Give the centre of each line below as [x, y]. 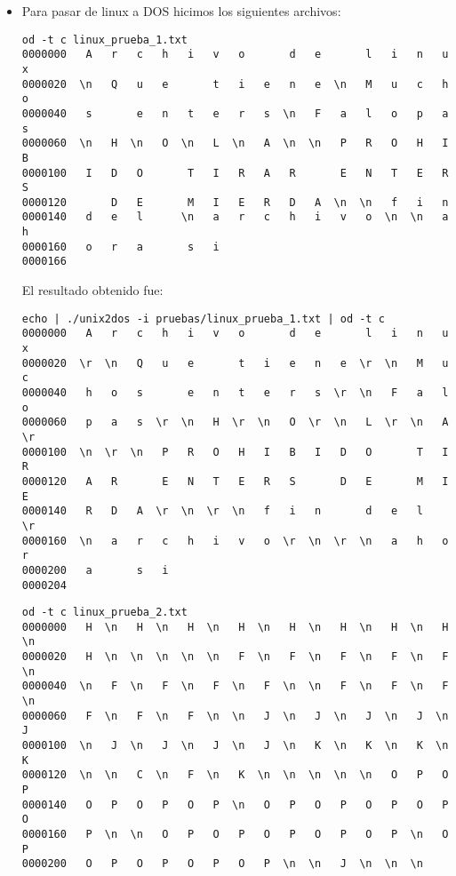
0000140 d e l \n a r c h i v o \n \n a [235, 217]
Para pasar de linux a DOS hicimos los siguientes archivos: [181, 11]
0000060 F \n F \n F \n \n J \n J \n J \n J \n [235, 716]
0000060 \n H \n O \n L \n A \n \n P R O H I [235, 143]
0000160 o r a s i [120, 247]
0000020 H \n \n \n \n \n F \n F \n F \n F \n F [235, 657]
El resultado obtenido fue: [92, 290]
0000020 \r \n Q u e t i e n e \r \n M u [235, 363]
